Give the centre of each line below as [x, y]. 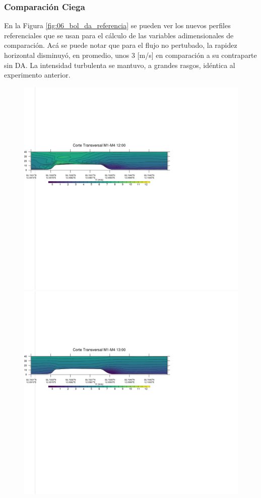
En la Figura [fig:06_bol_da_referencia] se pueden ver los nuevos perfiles [117, 25]
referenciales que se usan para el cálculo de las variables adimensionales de [119, 35]
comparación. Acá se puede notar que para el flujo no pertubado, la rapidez [121, 45]
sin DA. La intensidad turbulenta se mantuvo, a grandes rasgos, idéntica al [120, 65]
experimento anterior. [37, 75]
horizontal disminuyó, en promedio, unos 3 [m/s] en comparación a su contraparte [130, 55]
